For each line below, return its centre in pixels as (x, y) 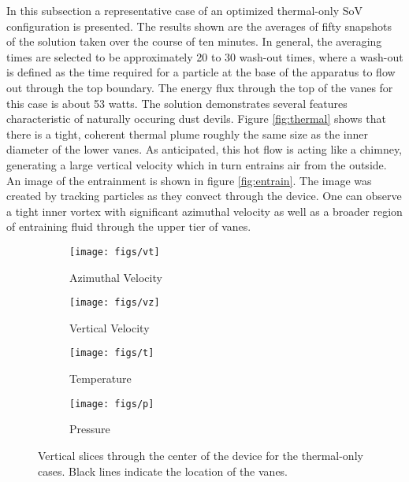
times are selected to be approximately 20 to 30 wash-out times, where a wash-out (205, 56)
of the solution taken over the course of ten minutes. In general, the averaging (194, 41)
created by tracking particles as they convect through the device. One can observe (204, 196)
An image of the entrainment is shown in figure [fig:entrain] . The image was (189, 180)
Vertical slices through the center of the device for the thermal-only (201, 455)
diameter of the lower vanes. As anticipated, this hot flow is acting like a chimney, (204, 149)
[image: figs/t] (112, 353)
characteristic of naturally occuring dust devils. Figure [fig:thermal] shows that (196, 119)
